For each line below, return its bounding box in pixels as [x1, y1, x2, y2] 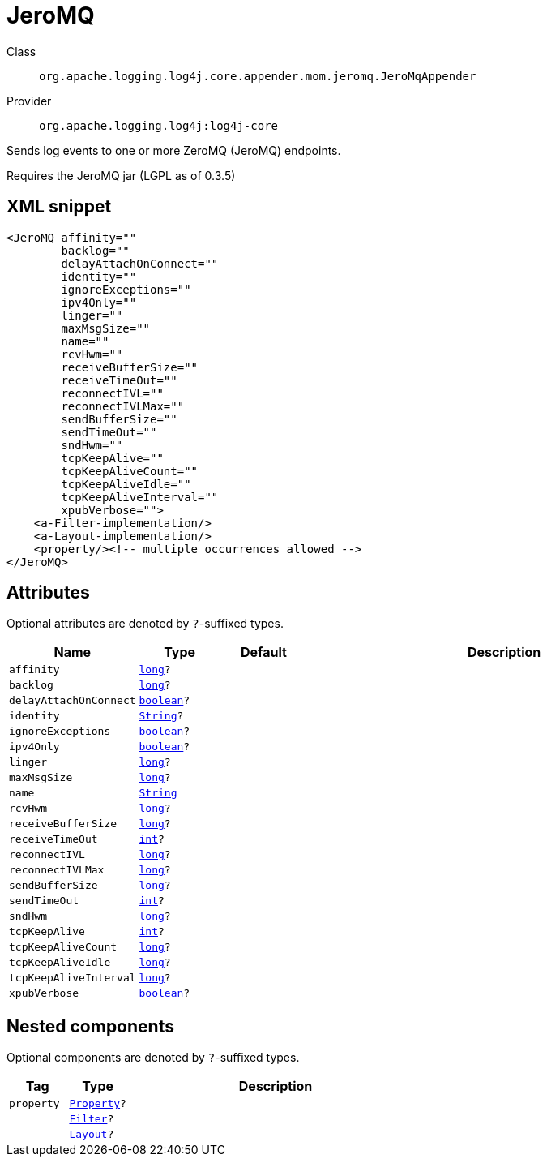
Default [241, 644, 287, 661]
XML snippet [6, 196, 112, 217]
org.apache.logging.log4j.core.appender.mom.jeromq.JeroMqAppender [39, 69, 476, 83]
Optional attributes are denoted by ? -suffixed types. [6, 616, 284, 631]
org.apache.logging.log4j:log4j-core [39, 118, 279, 132]
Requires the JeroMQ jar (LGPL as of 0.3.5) [6, 168, 236, 182]
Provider [6, 93, 52, 108]
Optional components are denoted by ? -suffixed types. [6, 1050, 300, 1065]
